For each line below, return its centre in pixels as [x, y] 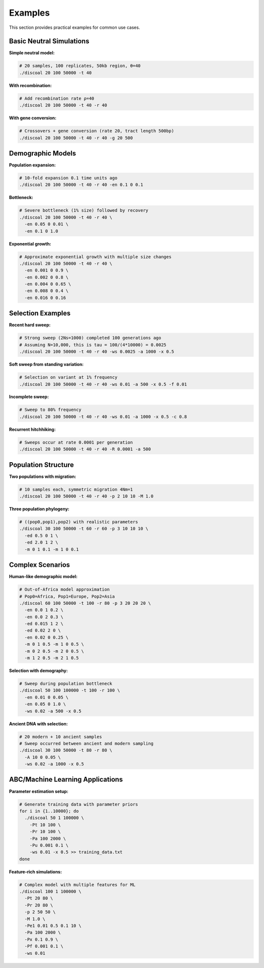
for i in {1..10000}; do [49, 811]
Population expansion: [33, 165]
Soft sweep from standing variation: [46, 364]
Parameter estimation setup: [39, 791]
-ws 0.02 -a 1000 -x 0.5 [54, 764]
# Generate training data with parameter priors [79, 804]
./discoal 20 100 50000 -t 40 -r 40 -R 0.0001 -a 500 [85, 449]
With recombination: [31, 85]
